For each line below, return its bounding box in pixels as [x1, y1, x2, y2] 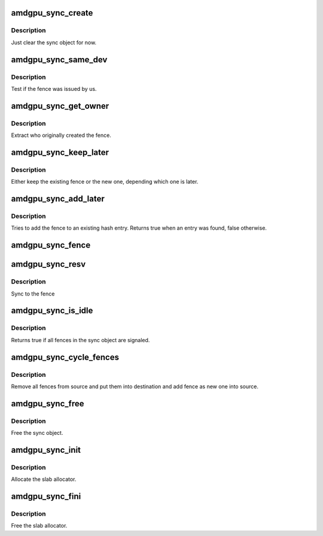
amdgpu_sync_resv [11, 259, 86, 269]
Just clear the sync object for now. [11, 39, 97, 46]
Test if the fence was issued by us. [11, 85, 97, 92]
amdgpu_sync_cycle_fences [11, 352, 120, 362]
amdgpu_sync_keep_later [11, 147, 109, 157]
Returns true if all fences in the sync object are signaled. [11, 336, 150, 343]
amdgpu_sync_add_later [11, 194, 105, 204]
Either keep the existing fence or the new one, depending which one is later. [11, 178, 199, 185]
